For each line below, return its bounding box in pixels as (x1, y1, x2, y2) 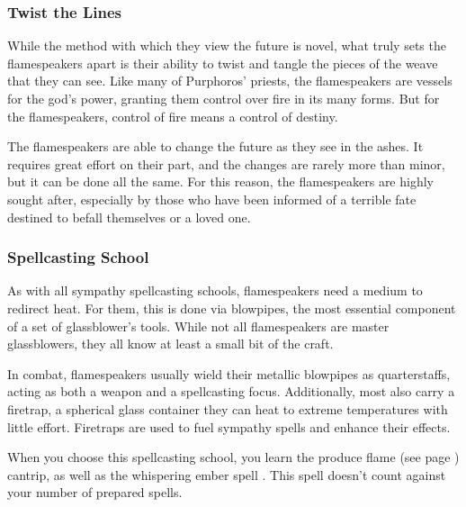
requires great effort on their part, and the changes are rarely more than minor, (7, 154, 445, 173)
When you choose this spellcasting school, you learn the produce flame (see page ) (7, 448, 460, 466)
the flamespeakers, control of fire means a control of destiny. (7, 106, 338, 125)
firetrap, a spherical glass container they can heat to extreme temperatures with (7, 399, 448, 418)
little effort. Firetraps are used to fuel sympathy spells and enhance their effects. (7, 417, 451, 436)
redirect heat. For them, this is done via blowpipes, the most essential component (7, 298, 456, 317)
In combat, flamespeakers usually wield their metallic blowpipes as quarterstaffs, (7, 364, 451, 383)
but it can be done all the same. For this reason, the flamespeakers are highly (7, 172, 434, 191)
